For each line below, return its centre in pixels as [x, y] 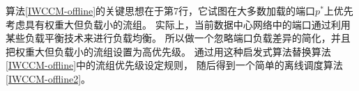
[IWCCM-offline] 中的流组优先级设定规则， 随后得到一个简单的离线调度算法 [174, 65]
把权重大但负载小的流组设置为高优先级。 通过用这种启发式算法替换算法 [168, 51]
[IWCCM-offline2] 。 [48, 78]
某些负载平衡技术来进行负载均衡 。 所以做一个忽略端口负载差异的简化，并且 [178, 38]
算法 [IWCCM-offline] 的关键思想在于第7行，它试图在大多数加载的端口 [161, 10]
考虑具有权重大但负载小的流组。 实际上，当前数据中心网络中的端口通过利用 [178, 24]
